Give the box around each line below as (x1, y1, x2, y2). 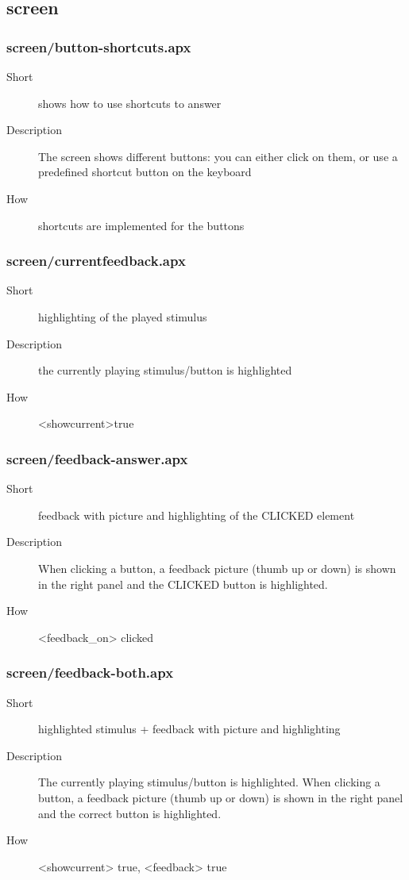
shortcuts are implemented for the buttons (38, 217, 245, 233)
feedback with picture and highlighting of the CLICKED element (38, 506, 355, 523)
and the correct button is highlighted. (38, 805, 222, 821)
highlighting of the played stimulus (38, 308, 207, 325)
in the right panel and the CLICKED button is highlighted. (38, 575, 328, 592)
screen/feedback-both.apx (6, 663, 174, 682)
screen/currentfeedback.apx (6, 251, 186, 271)
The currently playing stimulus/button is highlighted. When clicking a (38, 774, 380, 790)
